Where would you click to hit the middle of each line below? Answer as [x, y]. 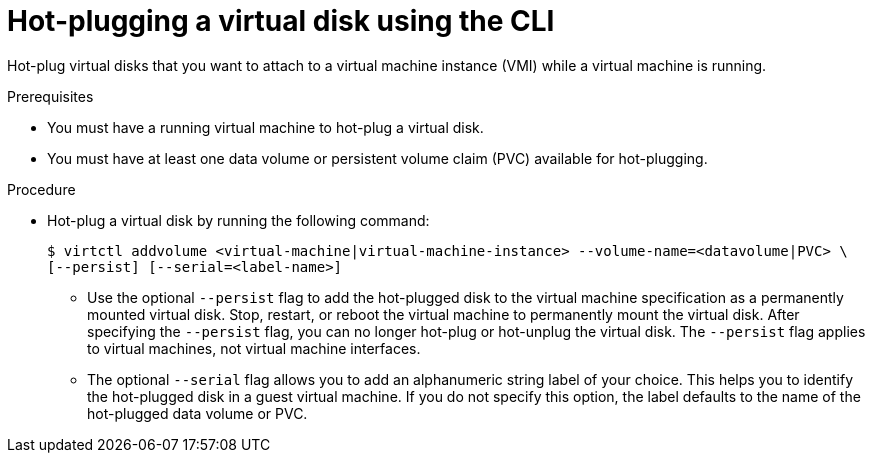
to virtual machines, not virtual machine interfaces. [254, 348]
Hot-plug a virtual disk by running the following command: [238, 220]
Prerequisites [50, 96]
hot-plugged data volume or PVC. [197, 413]
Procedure [41, 189]
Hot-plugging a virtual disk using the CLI [281, 21]
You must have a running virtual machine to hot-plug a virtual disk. [265, 127]
